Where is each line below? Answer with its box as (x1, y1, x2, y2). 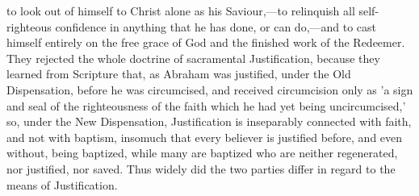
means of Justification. (6, 176, 118, 193)
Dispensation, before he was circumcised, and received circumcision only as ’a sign (6, 81, 413, 98)
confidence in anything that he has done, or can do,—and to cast (55, 18, 377, 35)
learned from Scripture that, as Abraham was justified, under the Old (6, 65, 351, 82)
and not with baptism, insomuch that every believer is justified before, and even (6, 128, 403, 145)
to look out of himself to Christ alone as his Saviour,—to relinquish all (6, 2, 355, 19)
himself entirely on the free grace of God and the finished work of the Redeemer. (6, 34, 405, 51)
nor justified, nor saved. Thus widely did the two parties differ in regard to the (6, 160, 396, 177)
